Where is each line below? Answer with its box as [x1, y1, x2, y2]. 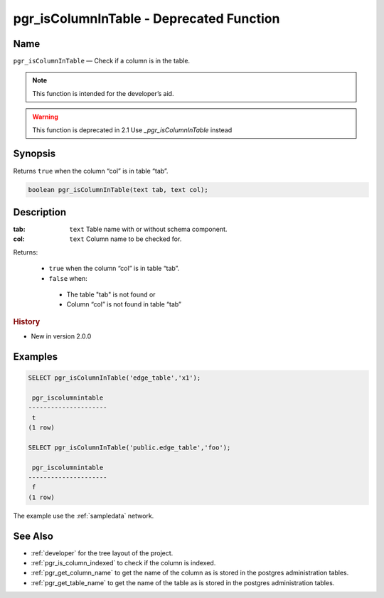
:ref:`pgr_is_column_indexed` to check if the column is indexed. [31, 558, 216, 567]
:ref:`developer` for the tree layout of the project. [31, 548, 174, 557]
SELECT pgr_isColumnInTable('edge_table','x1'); [28, 374, 201, 382]
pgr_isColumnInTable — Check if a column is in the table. [13, 57, 191, 65]
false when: [48, 274, 88, 282]
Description [13, 206, 67, 218]
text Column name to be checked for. [69, 235, 182, 243]
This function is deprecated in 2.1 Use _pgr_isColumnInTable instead [32, 125, 233, 134]
